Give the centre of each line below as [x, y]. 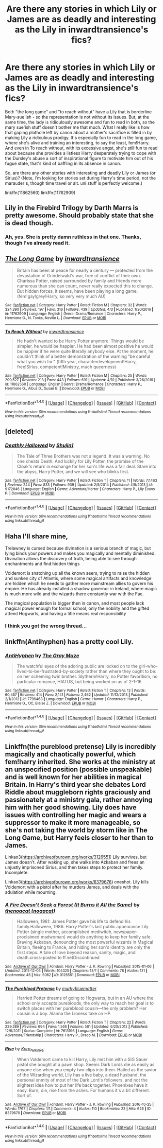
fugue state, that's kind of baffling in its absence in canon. [63, 163]
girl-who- [148, 666]
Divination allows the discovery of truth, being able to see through [71, 558]
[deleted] [19, 432]
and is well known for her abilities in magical [73, 777]
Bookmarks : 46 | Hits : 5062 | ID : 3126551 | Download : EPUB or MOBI [62, 975]
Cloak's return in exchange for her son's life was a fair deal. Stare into [87, 466]
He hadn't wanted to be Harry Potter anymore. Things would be [80, 341]
